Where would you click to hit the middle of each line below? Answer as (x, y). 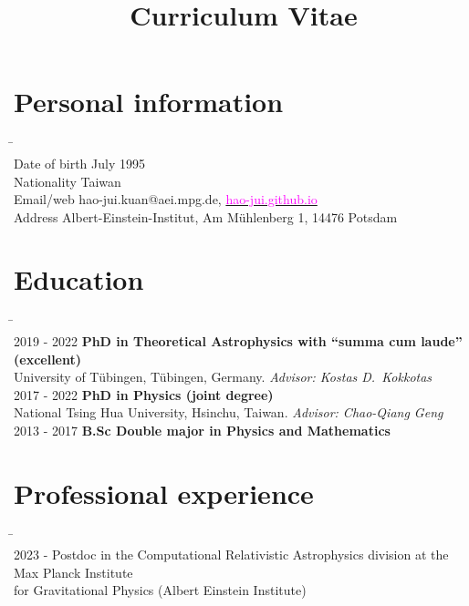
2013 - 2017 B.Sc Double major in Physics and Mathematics (202, 430)
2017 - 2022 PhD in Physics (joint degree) (144, 394)
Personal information (149, 102)
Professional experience (164, 493)
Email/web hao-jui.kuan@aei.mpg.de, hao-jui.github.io (166, 199)
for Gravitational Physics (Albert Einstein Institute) (160, 590)
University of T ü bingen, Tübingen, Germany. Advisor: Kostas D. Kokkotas (223, 377)
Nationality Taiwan (68, 181)
